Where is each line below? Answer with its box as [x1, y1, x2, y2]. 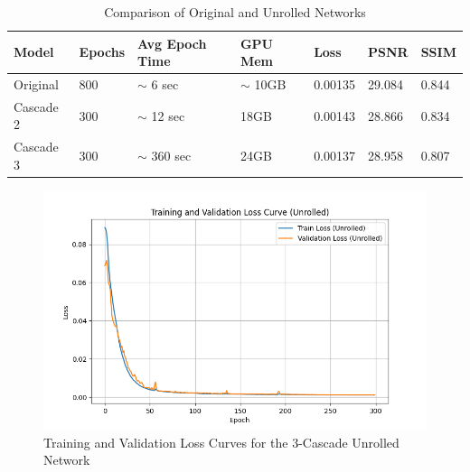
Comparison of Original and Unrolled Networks [104, 3, 366, 21]
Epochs [79, 42, 126, 61]
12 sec [151, 106, 185, 125]
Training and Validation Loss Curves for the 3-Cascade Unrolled [43, 432, 399, 451]
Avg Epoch [137, 33, 207, 52]
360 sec [151, 146, 192, 165]
